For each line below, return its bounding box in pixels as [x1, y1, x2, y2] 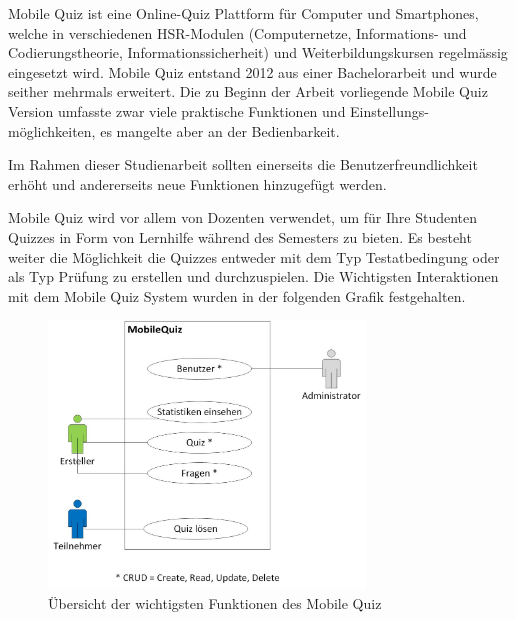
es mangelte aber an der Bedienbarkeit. [100, 120, 340, 141]
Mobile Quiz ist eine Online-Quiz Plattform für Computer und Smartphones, [8, 3, 479, 23]
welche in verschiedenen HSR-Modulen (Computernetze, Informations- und [8, 22, 467, 43]
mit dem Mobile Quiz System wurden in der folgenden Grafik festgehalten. [8, 285, 466, 306]
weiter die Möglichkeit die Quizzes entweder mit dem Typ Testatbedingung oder [8, 246, 500, 267]
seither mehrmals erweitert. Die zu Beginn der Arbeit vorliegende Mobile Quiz [8, 81, 488, 102]
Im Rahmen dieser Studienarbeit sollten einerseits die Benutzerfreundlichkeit [8, 154, 478, 175]
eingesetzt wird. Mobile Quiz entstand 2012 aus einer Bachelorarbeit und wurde [8, 61, 497, 82]
